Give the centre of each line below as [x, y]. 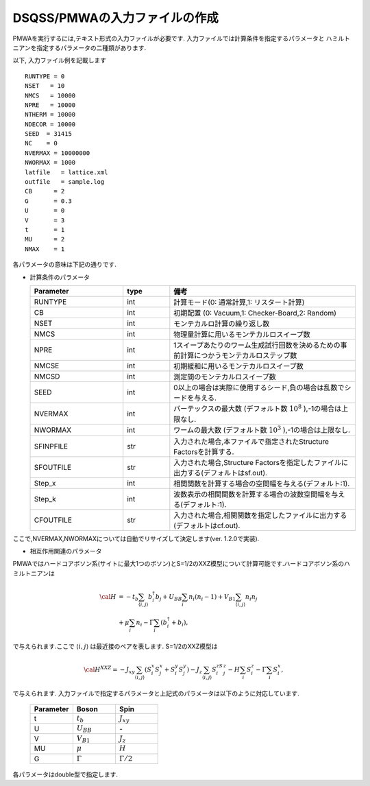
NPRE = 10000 [50, 105]
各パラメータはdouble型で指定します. [65, 774]
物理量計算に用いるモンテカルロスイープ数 [242, 334]
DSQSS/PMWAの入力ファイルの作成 [116, 18]
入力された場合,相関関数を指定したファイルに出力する [260, 515]
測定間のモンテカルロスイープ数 [225, 377]
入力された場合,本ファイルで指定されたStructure [251, 441]
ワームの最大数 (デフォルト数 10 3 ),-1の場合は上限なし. [262, 429]
